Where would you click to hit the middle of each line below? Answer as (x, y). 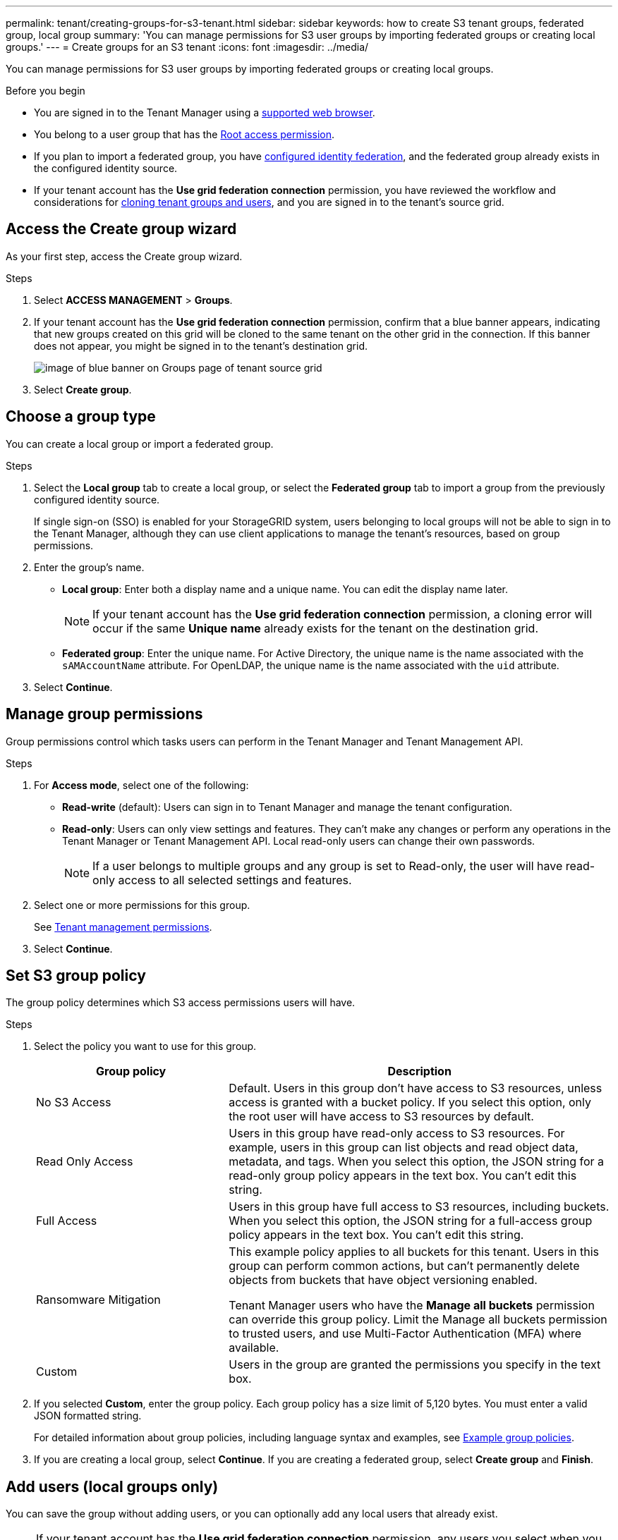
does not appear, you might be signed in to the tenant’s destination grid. (201, 346)
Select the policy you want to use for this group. (145, 1046)
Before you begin (46, 91)
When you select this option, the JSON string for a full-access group (411, 1221)
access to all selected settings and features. (235, 880)
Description (419, 1071)
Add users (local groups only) (112, 1486)
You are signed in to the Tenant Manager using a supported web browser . (205, 112)
